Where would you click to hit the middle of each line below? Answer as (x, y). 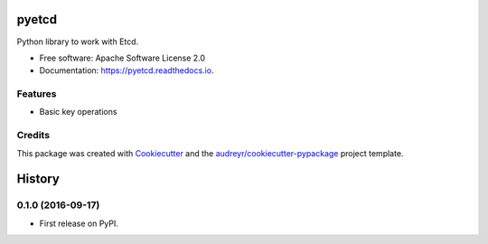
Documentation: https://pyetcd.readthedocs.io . (127, 70)
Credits (33, 136)
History (38, 179)
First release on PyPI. (79, 223)
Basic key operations (78, 112)
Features (37, 94)
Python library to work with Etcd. (78, 42)
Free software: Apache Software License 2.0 (122, 58)
